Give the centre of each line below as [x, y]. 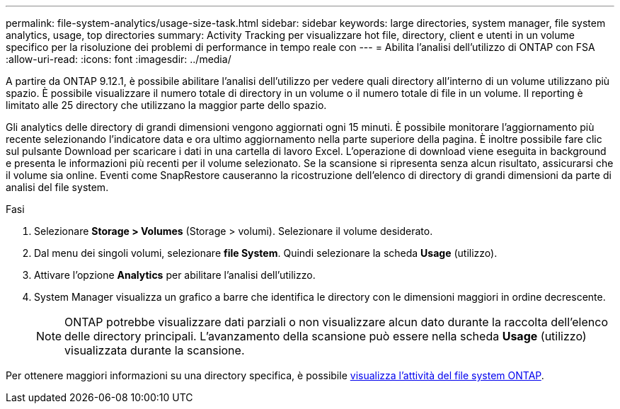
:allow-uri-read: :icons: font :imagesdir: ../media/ [119, 59]
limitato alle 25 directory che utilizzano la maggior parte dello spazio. [166, 105]
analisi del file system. [57, 187]
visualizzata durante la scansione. [155, 350]
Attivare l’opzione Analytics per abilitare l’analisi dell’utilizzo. [175, 275]
